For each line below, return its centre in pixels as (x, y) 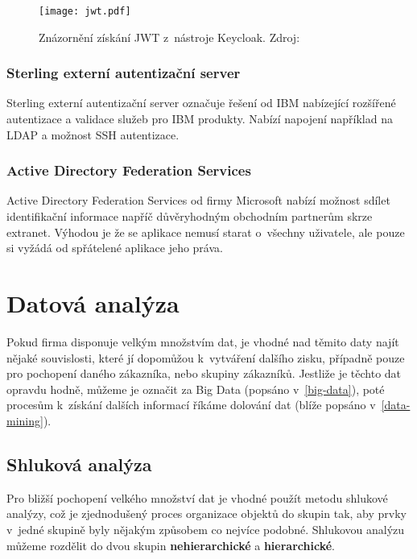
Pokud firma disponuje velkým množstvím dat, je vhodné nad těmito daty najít (203, 341)
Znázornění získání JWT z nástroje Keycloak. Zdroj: (169, 37)
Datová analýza (93, 303)
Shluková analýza (79, 464)
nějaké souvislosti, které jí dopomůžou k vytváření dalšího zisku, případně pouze (206, 357)
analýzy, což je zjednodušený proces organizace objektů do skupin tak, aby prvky (206, 513)
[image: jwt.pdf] (85, 11)
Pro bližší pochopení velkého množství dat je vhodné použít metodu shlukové (197, 497)
